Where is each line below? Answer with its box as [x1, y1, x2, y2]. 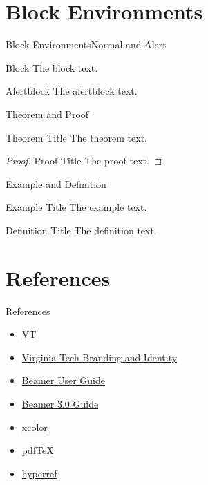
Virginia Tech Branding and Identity [21, 350, 178, 364]
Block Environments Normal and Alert [6, 37, 167, 52]
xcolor [21, 419, 48, 434]
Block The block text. [6, 60, 98, 75]
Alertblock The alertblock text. [6, 84, 138, 98]
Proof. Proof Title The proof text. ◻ [6, 153, 162, 168]
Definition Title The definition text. [6, 222, 157, 237]
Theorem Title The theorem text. [6, 130, 148, 144]
